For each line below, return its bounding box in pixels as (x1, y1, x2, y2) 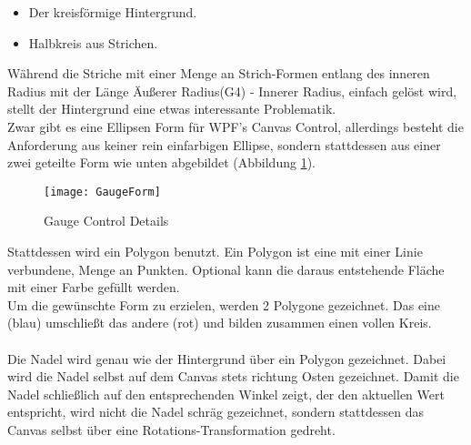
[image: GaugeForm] (44, 185, 161, 198)
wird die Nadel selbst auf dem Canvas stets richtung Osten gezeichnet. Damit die (7, 367, 459, 386)
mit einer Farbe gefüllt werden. (7, 278, 180, 297)
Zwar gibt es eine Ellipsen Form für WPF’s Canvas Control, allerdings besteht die (7, 116, 464, 136)
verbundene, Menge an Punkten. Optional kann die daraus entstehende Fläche (7, 259, 445, 278)
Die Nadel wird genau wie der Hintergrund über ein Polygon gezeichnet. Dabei (7, 349, 446, 368)
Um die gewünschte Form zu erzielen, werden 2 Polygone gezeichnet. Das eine (7, 295, 440, 314)
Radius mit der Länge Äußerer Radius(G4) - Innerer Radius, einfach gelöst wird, (7, 81, 457, 100)
